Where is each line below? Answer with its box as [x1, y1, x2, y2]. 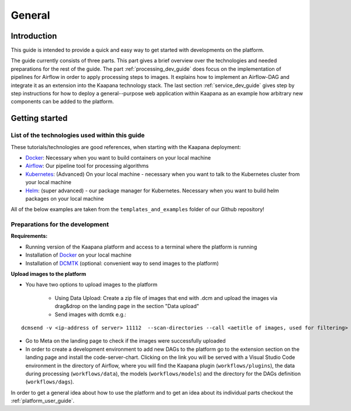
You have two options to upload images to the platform [25, 281, 158, 288]
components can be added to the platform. [11, 98, 114, 105]
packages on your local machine [25, 195, 104, 202]
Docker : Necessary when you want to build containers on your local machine [25, 154, 211, 161]
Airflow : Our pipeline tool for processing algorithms [25, 163, 149, 170]
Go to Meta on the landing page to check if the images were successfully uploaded [25, 337, 226, 344]
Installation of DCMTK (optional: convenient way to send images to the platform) [25, 260, 219, 267]
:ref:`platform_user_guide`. [11, 398, 75, 405]
